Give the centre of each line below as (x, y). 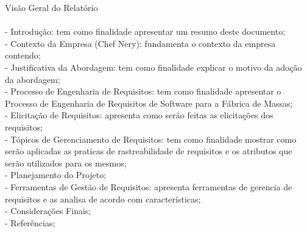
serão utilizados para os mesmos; (66, 163)
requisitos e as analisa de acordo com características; (103, 199)
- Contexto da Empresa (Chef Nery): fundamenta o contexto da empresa (140, 43)
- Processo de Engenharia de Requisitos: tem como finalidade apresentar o (143, 91)
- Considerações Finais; (48, 211)
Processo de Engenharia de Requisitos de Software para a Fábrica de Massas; (149, 103)
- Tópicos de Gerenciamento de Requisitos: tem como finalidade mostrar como (151, 139)
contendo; (23, 55)
